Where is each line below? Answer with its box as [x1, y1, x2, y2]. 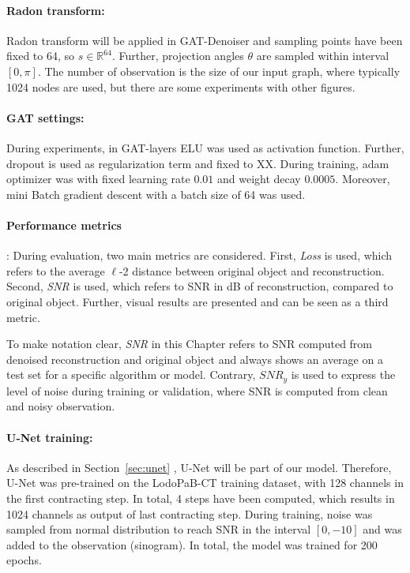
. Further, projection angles [111, 47, 244, 64]
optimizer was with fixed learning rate [6, 170, 190, 187]
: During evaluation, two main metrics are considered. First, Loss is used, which [6, 247, 393, 264]
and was [363, 521, 402, 537]
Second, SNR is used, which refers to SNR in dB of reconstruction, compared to [6, 278, 393, 294]
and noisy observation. [6, 398, 115, 414]
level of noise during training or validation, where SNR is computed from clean [6, 382, 388, 399]
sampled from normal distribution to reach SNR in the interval [6, 521, 311, 537]
